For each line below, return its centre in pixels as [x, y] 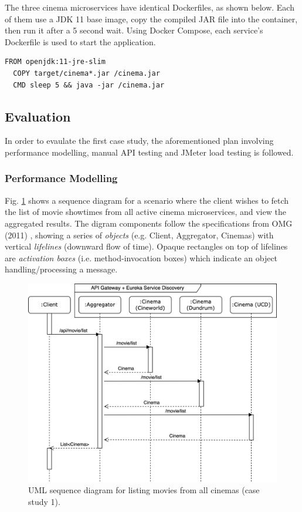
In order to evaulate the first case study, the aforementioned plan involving [139, 141]
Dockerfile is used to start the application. [80, 41]
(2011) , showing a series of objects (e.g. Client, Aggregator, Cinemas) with [139, 235]
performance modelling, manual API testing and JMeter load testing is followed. [149, 152]
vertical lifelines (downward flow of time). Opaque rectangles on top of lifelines [146, 246]
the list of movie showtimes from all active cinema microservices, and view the [145, 212]
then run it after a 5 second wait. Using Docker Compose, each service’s [134, 30]
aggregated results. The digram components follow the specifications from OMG [149, 223]
